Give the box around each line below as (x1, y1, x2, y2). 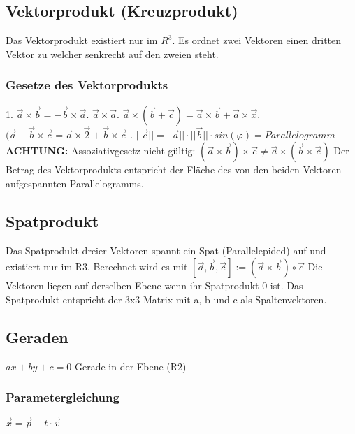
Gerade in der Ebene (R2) (74, 359, 187, 373)
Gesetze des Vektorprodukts (6, 76, 168, 94)
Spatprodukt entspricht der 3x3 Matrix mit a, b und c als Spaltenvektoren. (6, 292, 327, 306)
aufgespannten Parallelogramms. (6, 176, 144, 191)
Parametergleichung (6, 389, 119, 406)
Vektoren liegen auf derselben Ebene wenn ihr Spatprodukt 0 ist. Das (6, 278, 303, 293)
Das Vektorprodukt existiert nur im (6, 33, 158, 48)
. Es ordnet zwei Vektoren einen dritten (172, 33, 342, 48)
